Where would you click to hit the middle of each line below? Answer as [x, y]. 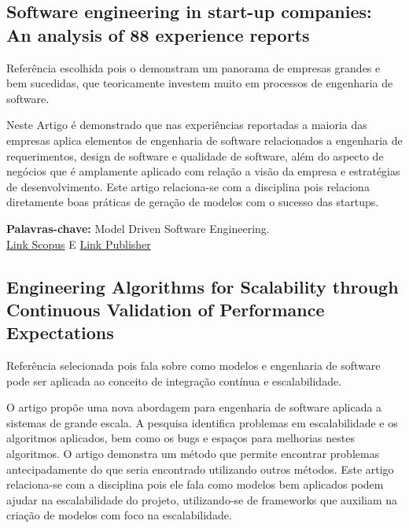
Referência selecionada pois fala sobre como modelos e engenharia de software [193, 366]
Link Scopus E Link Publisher [79, 244]
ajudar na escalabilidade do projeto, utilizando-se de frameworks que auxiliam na [202, 499]
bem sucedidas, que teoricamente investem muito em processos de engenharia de [200, 83]
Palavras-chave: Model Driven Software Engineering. [138, 228]
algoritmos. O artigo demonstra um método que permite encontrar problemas [193, 454]
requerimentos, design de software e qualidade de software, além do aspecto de [195, 155]
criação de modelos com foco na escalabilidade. [119, 515]
